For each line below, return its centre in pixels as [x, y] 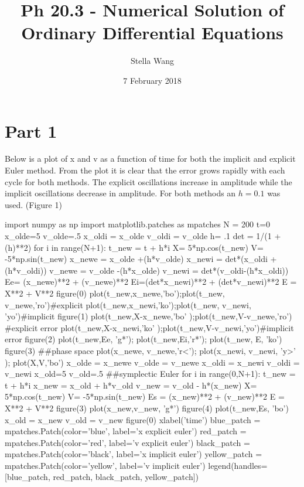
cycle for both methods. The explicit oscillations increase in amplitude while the [148, 181]
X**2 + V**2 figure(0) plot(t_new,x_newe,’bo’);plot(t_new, [115, 293]
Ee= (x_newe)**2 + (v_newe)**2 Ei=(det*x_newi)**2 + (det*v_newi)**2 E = [151, 282]
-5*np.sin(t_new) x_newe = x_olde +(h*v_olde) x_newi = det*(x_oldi [136, 259]
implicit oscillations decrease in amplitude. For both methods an [120, 193]
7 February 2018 [152, 80]
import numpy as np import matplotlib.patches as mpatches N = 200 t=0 [138, 224]
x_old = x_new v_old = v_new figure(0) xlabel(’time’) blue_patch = [133, 419]
